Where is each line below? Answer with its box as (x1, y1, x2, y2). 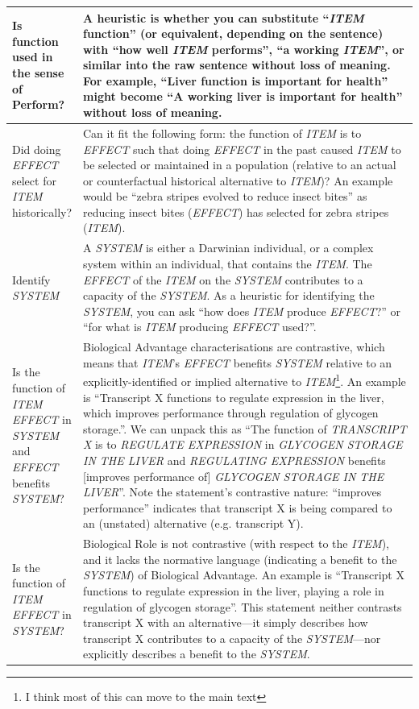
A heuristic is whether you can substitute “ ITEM (83, 9, 364, 26)
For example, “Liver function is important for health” (83, 72, 388, 89)
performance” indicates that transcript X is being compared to (83, 499, 392, 516)
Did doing (12, 140, 61, 157)
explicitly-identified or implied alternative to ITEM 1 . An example (83, 371, 406, 389)
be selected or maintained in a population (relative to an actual (83, 156, 396, 173)
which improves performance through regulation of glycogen (83, 404, 379, 421)
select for (12, 172, 56, 189)
